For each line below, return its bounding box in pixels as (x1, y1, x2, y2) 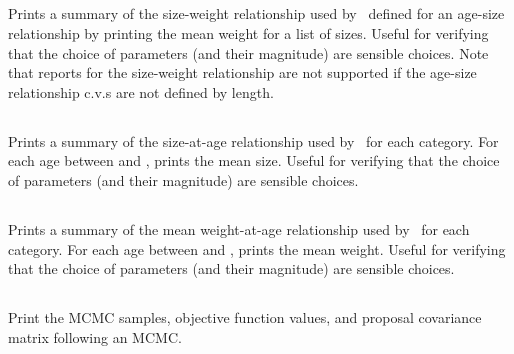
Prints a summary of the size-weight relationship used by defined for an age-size (8, 3, 505, 24)
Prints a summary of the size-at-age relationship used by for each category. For (8, 130, 499, 151)
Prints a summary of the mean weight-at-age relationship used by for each (8, 218, 470, 239)
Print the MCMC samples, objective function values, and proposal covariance (8, 307, 482, 328)
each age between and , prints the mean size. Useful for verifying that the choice (8, 150, 500, 171)
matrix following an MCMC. (8, 326, 182, 347)
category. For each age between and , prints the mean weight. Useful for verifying (8, 238, 506, 259)
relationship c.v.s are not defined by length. (8, 81, 274, 102)
